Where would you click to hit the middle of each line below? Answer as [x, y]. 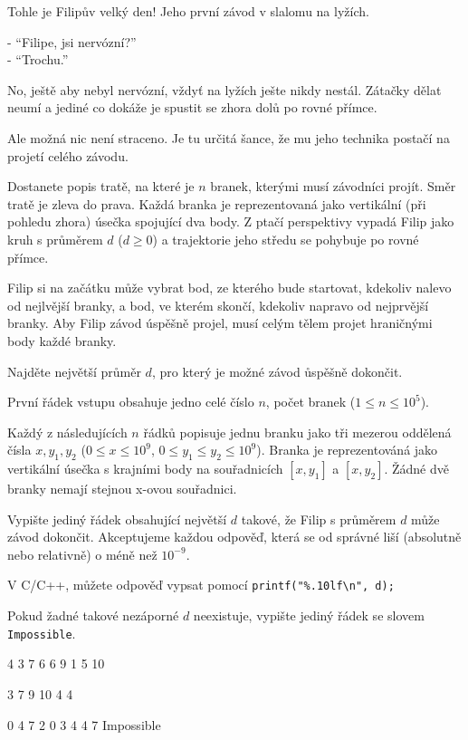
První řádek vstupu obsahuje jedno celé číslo [131, 402]
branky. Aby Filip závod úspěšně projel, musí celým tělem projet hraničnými [220, 323]
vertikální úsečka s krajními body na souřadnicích [145, 469]
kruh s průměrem [55, 239]
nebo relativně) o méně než [82, 554]
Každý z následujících [67, 432]
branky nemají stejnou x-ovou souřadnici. [122, 489]
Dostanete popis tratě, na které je [101, 186]
